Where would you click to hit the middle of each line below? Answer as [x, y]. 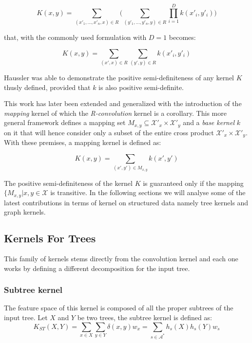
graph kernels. [25, 212]
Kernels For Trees [50, 238]
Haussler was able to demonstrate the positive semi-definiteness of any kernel [119, 78]
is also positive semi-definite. [141, 87]
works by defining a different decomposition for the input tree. [97, 268]
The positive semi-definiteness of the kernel [68, 183]
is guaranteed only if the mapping [193, 183]
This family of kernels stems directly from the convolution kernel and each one [121, 259]
